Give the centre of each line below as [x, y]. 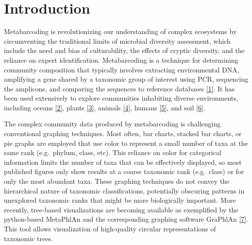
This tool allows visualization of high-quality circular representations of [110, 228]
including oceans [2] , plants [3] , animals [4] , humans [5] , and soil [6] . [105, 107]
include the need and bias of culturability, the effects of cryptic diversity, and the [124, 50]
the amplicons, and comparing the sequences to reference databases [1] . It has [119, 88]
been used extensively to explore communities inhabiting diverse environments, [121, 98]
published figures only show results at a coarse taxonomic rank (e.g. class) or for [124, 171]
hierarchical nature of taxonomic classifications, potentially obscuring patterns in [124, 190]
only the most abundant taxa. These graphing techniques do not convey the [117, 181]
